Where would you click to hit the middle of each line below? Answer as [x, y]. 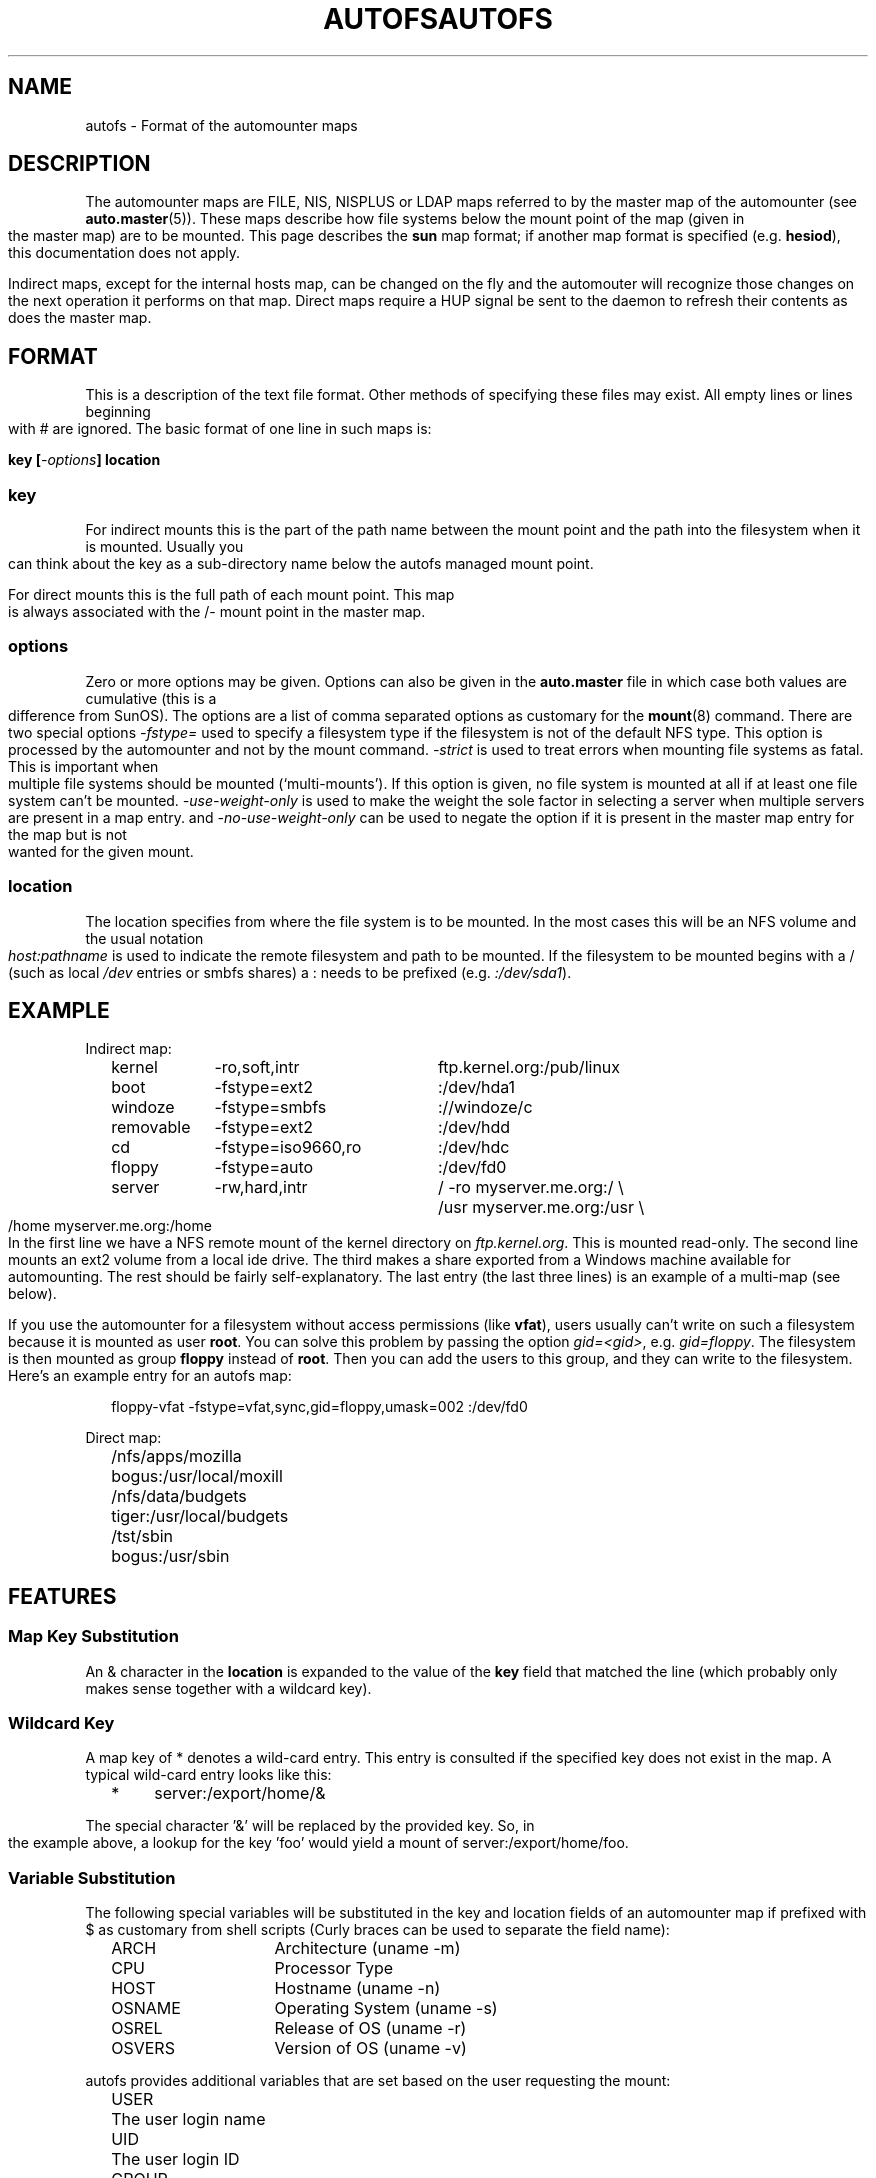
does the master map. [80, 318]
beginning [118, 412]
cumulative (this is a [151, 698]
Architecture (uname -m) [367, 1948]
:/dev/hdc [473, 1147]
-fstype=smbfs [270, 1107]
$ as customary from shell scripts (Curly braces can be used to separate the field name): [377, 1930]
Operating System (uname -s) [386, 2008]
